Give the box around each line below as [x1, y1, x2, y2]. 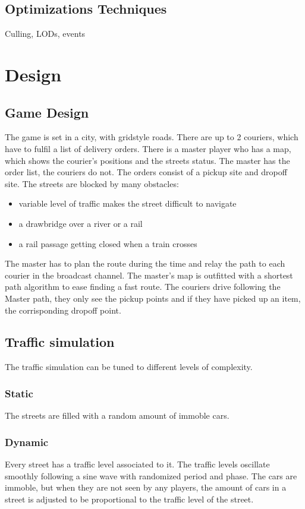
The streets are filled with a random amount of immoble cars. [5, 409, 229, 422]
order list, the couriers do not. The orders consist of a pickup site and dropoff [5, 166, 287, 178]
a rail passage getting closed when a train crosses [18, 237, 197, 249]
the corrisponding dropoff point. [5, 303, 121, 316]
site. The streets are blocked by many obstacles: [5, 177, 179, 189]
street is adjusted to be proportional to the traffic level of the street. [5, 492, 254, 505]
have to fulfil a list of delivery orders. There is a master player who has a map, [5, 142, 291, 154]
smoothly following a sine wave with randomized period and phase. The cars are [5, 469, 297, 482]
